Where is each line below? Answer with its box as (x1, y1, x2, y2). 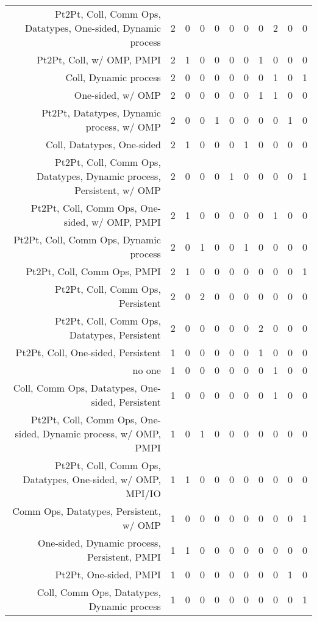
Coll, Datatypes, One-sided (45, 137, 161, 151)
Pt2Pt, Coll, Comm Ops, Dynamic (13, 232, 161, 246)
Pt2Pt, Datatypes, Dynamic (41, 106, 161, 120)
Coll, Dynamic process (65, 70, 161, 84)
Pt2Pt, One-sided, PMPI (55, 567, 161, 581)
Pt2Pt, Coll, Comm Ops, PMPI (26, 264, 161, 278)
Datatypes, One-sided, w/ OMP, (23, 472, 161, 486)
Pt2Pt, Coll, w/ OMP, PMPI (37, 52, 161, 66)
